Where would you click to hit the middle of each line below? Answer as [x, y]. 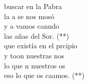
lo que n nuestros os [35, 65]
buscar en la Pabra [33, 6]
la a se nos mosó [29, 16]
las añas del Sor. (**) [37, 35]
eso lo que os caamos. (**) [45, 75]
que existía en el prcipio [41, 46]
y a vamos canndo [32, 26]
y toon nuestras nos [34, 55]
